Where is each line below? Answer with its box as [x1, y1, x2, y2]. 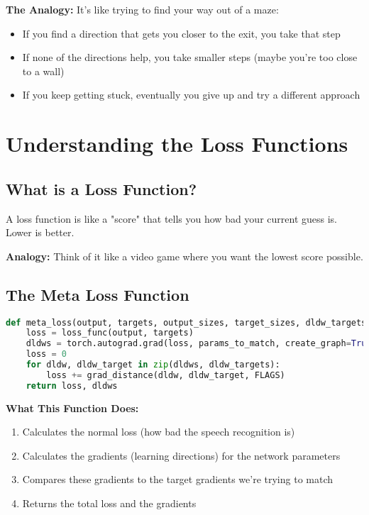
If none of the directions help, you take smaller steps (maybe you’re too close [22, 50, 358, 65]
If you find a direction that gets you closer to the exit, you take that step [22, 26, 341, 40]
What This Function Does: [6, 400, 139, 415]
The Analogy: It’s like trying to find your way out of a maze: [6, 2, 279, 16]
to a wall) [22, 63, 65, 78]
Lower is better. [6, 225, 75, 240]
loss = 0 [26, 349, 67, 360]
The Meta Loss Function [6, 283, 189, 305]
